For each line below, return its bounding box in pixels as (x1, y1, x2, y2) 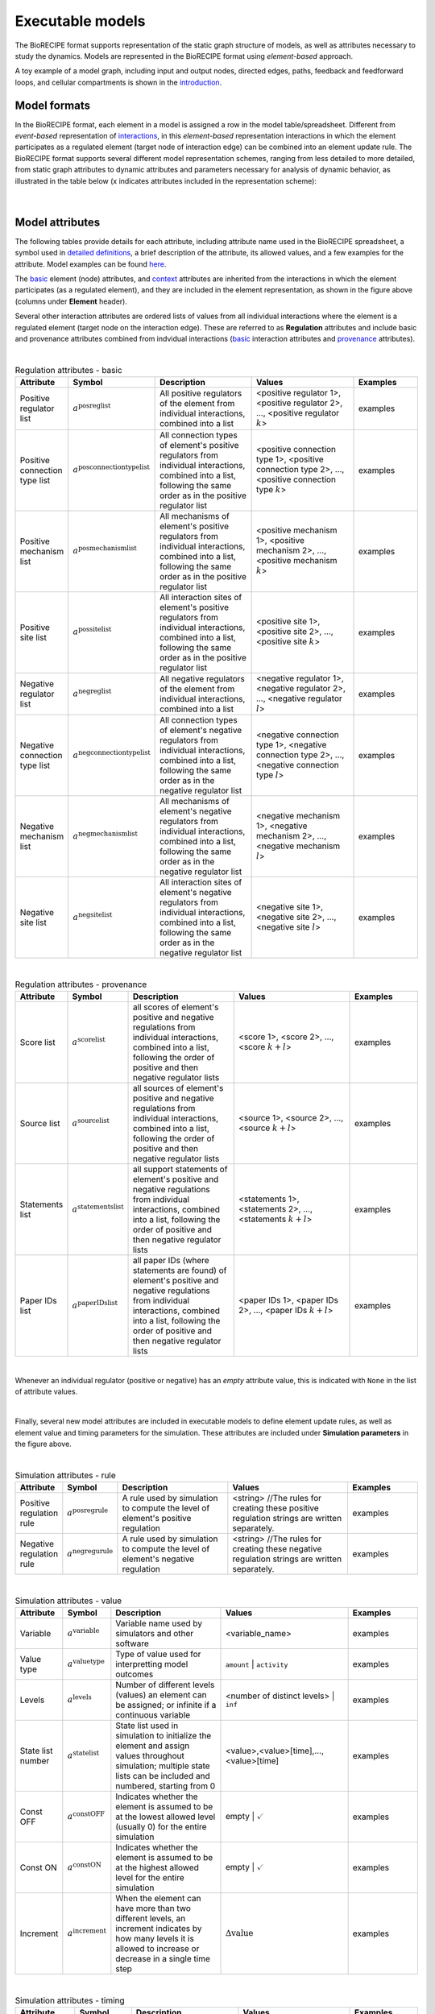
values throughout (115, 1750, 185, 1761)
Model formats (14, 98, 90, 112)
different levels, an (115, 1912, 186, 1924)
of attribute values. (14, 1386, 78, 1397)
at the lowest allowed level (115, 1811, 216, 1822)
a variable (67, 1626, 100, 1639)
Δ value (226, 1928, 254, 1938)
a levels (67, 1693, 92, 1705)
